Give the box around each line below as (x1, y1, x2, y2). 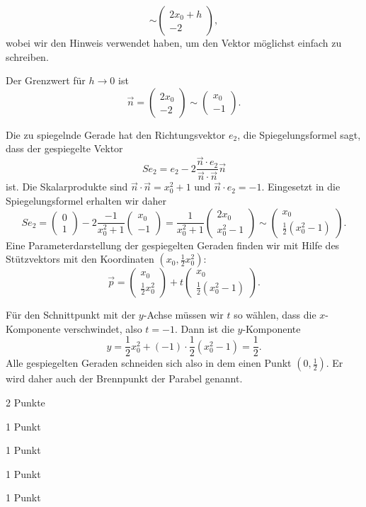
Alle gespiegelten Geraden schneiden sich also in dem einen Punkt (6, 355, 292, 370)
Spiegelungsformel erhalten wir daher (6, 193, 166, 207)
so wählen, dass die (234, 307, 316, 322)
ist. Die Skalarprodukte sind (6, 179, 128, 194)
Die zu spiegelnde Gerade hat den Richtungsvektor (6, 127, 226, 142)
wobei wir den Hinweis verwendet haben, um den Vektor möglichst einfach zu (6, 35, 342, 50)
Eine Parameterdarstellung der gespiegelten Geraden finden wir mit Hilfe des (6, 237, 340, 252)
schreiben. (6, 49, 49, 64)
